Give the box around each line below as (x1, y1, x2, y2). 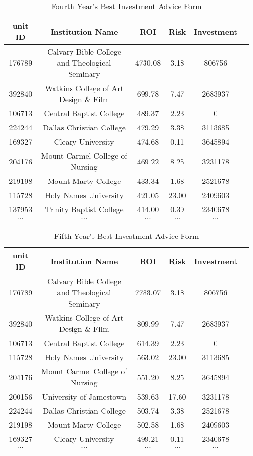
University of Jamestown (42, 391, 126, 402)
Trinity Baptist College (45, 203, 124, 215)
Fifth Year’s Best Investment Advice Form (54, 230, 199, 241)
